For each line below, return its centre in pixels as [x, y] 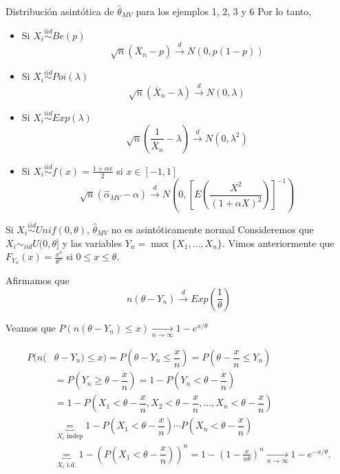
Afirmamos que [38, 280]
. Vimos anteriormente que [278, 243]
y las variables [92, 243]
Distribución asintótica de [60, 11]
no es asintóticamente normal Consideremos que [212, 229]
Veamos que [31, 327]
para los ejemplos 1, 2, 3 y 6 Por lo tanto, [224, 11]
